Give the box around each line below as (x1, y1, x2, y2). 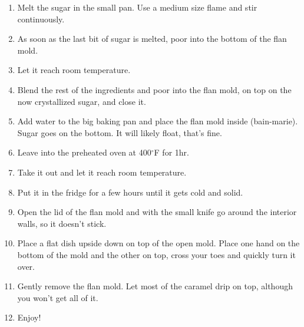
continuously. (17, 12, 65, 25)
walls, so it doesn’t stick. (17, 217, 107, 229)
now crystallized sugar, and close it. (17, 95, 146, 107)
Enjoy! (17, 311, 41, 323)
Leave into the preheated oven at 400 (17, 146, 151, 158)
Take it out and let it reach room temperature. (17, 166, 187, 178)
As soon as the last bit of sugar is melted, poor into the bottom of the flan (17, 32, 287, 45)
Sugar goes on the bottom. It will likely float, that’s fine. (17, 126, 222, 138)
